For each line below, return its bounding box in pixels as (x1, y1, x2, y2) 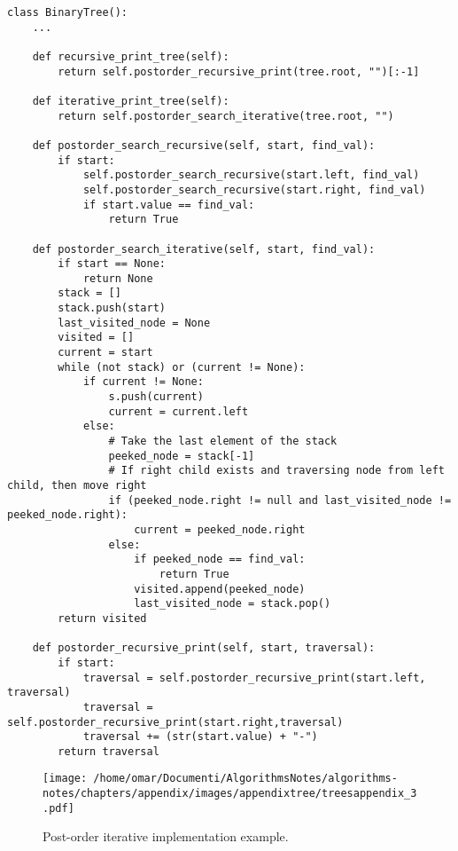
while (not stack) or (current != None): (58, 360, 306, 374)
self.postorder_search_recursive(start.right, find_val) (82, 183, 426, 196)
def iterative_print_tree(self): (32, 94, 229, 107)
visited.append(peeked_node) (134, 582, 306, 595)
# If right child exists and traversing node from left (108, 464, 445, 477)
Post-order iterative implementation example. (43, 827, 289, 846)
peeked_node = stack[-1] (108, 449, 255, 462)
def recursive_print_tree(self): (32, 50, 229, 63)
